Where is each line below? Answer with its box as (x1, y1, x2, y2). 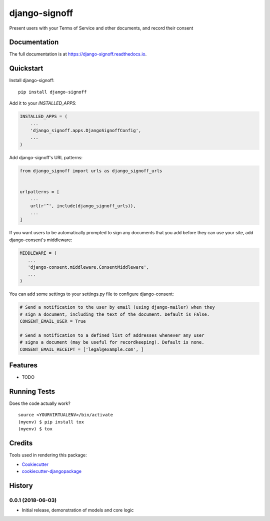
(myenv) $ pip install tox (18, 419, 84, 425)
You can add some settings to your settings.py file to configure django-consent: (9, 291, 174, 297)
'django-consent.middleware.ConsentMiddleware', (27, 264, 149, 270)
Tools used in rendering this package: (9, 452, 87, 458)
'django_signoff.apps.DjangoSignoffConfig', (30, 128, 141, 133)
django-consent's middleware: (9, 237, 72, 243)
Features (9, 361, 37, 370)
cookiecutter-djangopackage (21, 468, 82, 474)
